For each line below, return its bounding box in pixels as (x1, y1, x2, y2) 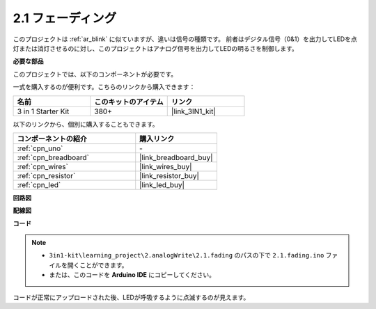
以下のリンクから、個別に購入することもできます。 (13, 120, 159, 128)
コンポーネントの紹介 (17, 134, 87, 143)
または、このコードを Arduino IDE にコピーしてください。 (49, 271, 216, 279)
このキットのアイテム (94, 97, 164, 106)
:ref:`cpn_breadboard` (17, 152, 90, 162)
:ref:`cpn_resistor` (17, 171, 76, 180)
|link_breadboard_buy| (139, 152, 213, 162)
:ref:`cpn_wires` (17, 161, 69, 171)
